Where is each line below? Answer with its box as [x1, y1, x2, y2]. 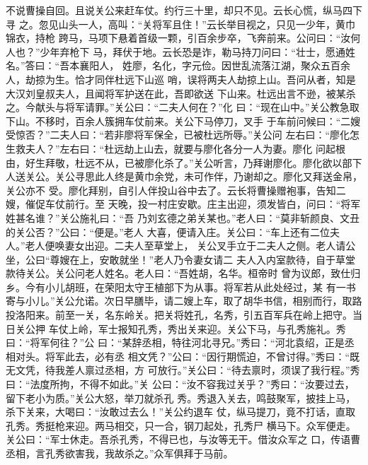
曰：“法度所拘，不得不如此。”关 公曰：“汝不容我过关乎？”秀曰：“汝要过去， [6, 377, 355, 392]
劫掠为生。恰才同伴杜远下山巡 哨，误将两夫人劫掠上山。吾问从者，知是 [25, 71, 356, 86]
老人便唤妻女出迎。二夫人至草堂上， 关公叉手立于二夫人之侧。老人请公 [25, 238, 356, 253]
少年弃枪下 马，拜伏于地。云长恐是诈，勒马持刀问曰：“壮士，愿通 [40, 44, 345, 59]
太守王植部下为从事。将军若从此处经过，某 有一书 [124, 279, 356, 294]
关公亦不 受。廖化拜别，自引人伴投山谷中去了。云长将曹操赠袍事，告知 [6, 182, 336, 197]
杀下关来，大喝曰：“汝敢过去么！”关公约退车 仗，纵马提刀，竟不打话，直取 [6, 404, 355, 419]
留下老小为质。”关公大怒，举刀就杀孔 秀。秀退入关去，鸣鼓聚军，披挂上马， [6, 390, 356, 405]
